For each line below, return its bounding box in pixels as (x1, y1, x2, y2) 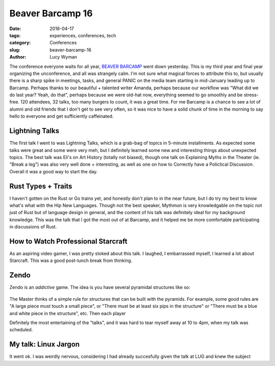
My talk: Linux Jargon (9, 340, 80, 349)
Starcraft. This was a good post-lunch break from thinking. (9, 257, 132, 264)
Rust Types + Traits (9, 181, 72, 191)
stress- (243, 92, 259, 98)
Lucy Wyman (49, 54, 77, 60)
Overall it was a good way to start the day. (9, 168, 98, 174)
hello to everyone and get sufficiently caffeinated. (9, 113, 114, 119)
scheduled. (9, 327, 33, 333)
